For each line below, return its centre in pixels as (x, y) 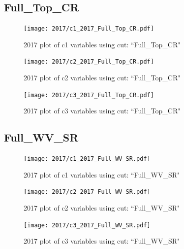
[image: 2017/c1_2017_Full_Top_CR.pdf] (89, 29)
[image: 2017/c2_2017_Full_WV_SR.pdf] (87, 192)
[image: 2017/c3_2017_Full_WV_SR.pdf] (87, 225)
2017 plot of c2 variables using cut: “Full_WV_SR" (102, 208)
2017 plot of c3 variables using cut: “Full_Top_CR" (102, 111)
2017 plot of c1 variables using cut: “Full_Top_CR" (102, 44)
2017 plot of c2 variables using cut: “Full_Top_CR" (102, 78)
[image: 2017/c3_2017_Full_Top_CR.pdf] (89, 95)
